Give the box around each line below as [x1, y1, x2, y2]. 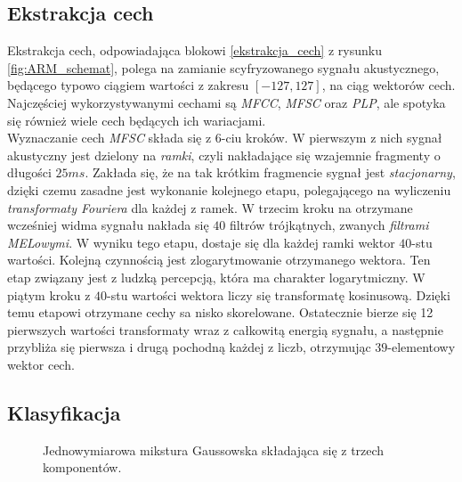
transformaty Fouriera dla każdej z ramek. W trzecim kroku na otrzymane [7, 198, 413, 216]
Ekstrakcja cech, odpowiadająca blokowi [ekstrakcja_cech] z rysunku [7, 41, 382, 60]
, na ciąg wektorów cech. [321, 76, 456, 94]
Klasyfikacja [7, 398, 121, 426]
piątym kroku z [7, 285, 91, 304]
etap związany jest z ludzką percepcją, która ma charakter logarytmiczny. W [7, 267, 426, 286]
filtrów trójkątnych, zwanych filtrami [229, 216, 429, 234]
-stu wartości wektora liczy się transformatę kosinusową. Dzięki [107, 285, 450, 304]
